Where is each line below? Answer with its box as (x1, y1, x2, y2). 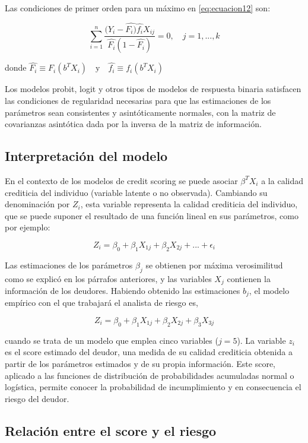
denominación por (5, 198, 70, 210)
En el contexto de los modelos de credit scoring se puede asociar (5, 174, 238, 186)
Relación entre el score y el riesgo (5, 421, 217, 439)
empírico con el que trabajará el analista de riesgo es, (5, 296, 198, 309)
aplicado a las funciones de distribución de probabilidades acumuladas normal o (5, 369, 294, 381)
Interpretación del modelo (5, 147, 168, 165)
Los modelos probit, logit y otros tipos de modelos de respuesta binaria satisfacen (5, 83, 301, 95)
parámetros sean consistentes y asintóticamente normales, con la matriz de (5, 106, 276, 118)
